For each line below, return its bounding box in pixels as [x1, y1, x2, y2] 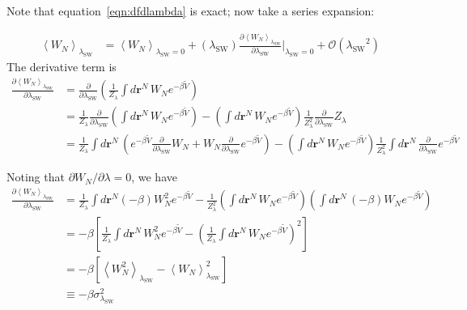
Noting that [6, 168, 65, 185]
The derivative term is [6, 58, 117, 75]
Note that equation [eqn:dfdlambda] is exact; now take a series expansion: [6, 2, 375, 19]
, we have [131, 168, 177, 185]
